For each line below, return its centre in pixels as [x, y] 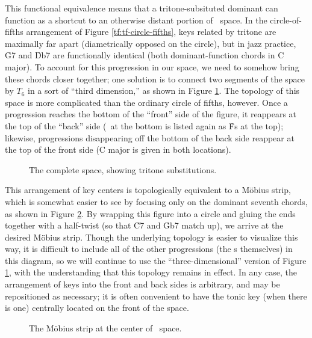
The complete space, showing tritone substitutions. [123, 169]
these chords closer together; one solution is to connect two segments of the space [155, 78]
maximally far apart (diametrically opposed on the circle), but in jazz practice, [151, 43]
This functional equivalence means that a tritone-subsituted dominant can [142, 8]
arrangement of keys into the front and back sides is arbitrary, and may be [142, 284]
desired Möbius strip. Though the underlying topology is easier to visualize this [151, 237]
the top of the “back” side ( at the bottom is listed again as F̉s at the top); [144, 125]
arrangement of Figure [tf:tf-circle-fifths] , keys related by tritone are [151, 32]
